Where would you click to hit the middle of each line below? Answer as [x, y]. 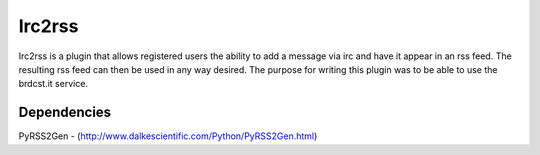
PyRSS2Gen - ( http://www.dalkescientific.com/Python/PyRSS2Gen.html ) [168, 136]
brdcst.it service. [53, 84]
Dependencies [65, 112]
